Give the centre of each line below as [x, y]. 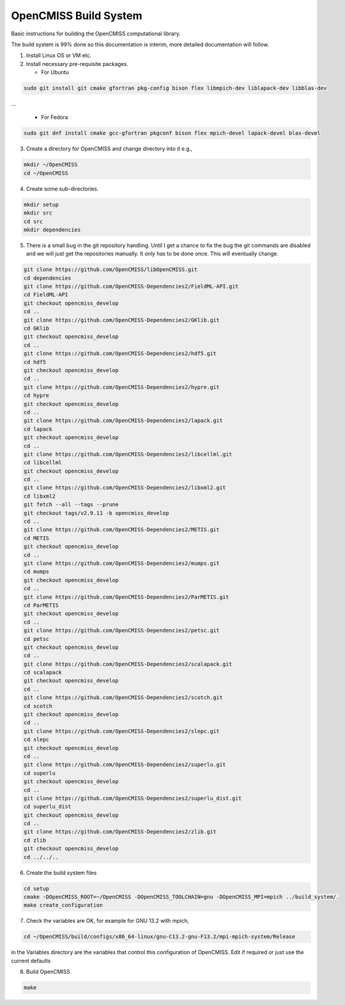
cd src [33, 221]
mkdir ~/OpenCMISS [51, 165]
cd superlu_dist [48, 807]
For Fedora [55, 118]
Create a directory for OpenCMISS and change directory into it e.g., [109, 149]
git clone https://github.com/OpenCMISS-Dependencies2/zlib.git [120, 832]
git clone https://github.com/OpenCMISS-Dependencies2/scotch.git [123, 698]
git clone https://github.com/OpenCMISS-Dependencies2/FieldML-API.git [131, 287]
